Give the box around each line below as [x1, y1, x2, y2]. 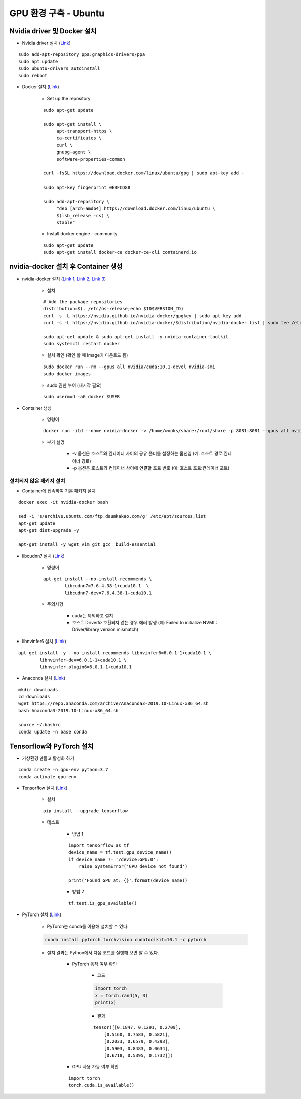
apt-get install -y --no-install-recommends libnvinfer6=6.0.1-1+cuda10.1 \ [18, 650, 212, 656]
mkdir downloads [18, 687, 58, 692]
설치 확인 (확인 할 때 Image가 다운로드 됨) [47, 352, 128, 358]
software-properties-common [56, 156, 125, 162]
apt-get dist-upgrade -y [18, 528, 79, 533]
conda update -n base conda [18, 729, 87, 735]
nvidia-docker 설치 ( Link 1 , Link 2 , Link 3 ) [22, 276, 106, 282]
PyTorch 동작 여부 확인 [72, 961, 117, 967]
